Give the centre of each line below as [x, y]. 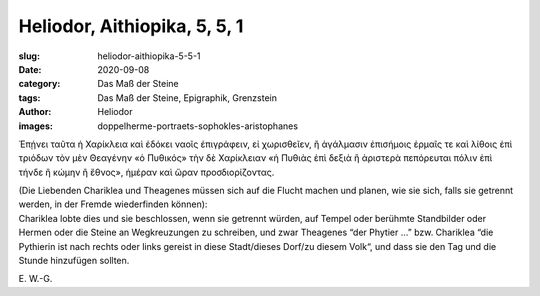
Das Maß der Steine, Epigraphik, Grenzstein [187, 97]
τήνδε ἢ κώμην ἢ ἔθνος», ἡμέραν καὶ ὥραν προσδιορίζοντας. [146, 172]
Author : [35, 112]
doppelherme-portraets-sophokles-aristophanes [198, 126]
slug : [29, 56]
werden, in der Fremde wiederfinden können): [113, 204]
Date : [30, 69]
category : [39, 84]
